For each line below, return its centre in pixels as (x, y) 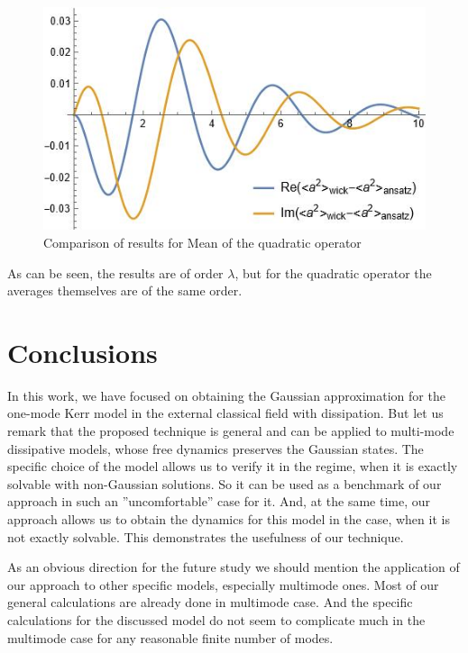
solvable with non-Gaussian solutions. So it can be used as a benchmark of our (225, 483)
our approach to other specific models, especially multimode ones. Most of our (223, 584)
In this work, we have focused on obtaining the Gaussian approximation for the (226, 395)
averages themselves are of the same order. (125, 290)
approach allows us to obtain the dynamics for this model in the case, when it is (229, 518)
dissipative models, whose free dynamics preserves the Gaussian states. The (216, 448)
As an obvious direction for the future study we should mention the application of (234, 567)
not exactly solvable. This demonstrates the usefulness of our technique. (206, 536)
